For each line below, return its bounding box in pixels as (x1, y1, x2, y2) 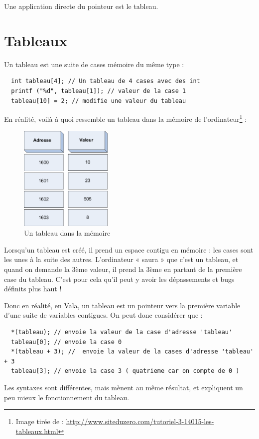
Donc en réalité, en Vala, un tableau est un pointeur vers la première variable (4, 300, 241, 310)
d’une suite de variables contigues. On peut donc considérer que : (4, 310, 203, 320)
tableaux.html (15, 426, 58, 436)
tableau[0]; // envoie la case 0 (11, 338, 122, 346)
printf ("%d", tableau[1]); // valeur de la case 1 (11, 87, 186, 94)
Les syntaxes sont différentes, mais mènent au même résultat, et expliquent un (4, 382, 243, 393)
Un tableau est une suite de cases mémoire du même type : (4, 59, 184, 69)
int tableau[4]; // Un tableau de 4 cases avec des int (11, 78, 200, 85)
